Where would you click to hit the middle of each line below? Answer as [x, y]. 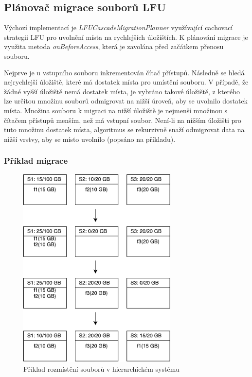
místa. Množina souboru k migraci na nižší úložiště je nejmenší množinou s [116, 110]
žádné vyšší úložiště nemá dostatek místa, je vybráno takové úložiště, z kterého [122, 91]
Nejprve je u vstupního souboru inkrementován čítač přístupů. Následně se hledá [124, 72]
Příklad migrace [36, 161]
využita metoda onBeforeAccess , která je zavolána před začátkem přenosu [114, 46]
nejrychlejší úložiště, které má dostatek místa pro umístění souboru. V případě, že [126, 82]
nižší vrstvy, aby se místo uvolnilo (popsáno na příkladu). [90, 139]
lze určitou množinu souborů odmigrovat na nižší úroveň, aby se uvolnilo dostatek [126, 101]
